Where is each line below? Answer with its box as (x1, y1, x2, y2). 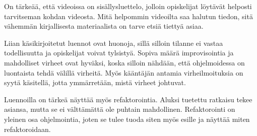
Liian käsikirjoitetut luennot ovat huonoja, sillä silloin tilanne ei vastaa (4, 37, 223, 48)
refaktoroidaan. (4, 123, 51, 134)
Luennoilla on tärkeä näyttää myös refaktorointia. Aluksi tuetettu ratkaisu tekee (4, 94, 252, 104)
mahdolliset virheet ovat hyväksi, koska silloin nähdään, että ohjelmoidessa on (4, 57, 245, 67)
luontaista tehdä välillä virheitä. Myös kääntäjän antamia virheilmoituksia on (4, 67, 243, 78)
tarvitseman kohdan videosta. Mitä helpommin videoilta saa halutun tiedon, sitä (4, 11, 253, 21)
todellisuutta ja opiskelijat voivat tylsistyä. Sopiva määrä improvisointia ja (4, 47, 234, 58)
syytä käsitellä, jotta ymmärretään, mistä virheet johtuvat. (4, 77, 186, 88)
